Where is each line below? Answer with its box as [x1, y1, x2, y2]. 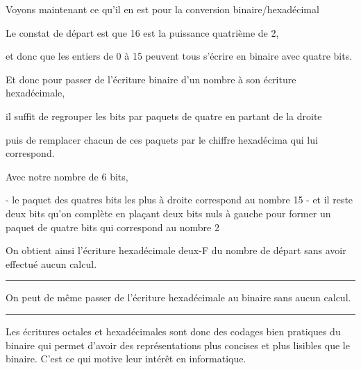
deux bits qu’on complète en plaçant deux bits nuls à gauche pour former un [6, 205, 331, 220]
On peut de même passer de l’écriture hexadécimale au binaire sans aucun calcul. [6, 290, 351, 305]
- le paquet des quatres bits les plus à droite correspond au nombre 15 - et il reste [6, 192, 353, 207]
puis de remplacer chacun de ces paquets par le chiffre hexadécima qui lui [6, 132, 318, 146]
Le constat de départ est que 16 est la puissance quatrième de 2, [6, 25, 279, 40]
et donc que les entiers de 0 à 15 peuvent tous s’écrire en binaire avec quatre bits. [6, 49, 353, 63]
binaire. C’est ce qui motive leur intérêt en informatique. [6, 351, 246, 366]
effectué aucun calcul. [6, 256, 97, 271]
